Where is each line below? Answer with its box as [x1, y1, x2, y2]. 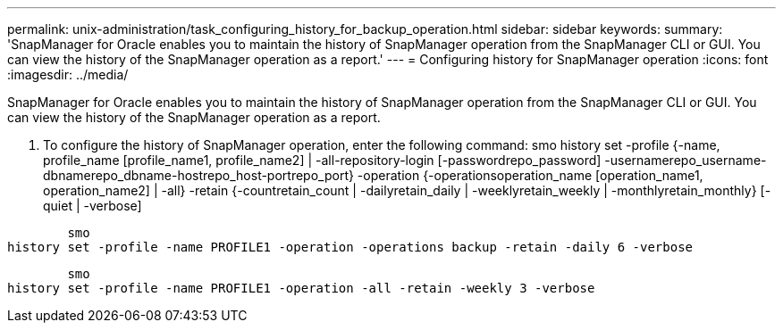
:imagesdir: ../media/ [7, 67, 129, 82]
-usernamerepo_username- [604, 153, 767, 168]
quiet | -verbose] [43, 198, 142, 213]
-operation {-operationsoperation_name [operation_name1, [357, 168, 703, 183]
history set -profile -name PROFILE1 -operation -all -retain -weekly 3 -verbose [7, 281, 595, 295]
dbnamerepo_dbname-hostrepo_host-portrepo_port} [43, 168, 354, 183]
